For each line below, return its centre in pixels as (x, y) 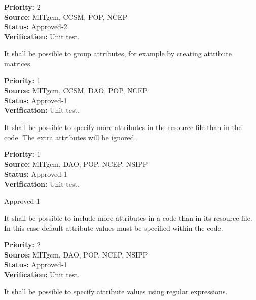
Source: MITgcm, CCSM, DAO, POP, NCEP (76, 90)
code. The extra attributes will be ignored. (70, 137)
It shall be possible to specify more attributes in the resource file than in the (123, 127)
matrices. (18, 63)
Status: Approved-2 (36, 27)
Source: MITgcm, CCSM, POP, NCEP (66, 16)
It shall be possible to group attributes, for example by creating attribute (118, 53)
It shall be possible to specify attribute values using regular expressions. (116, 291)
